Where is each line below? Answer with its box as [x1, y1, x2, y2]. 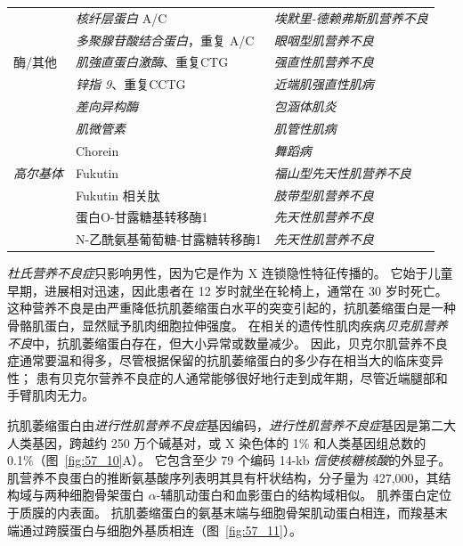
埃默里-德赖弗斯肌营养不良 [273, 8, 428, 27]
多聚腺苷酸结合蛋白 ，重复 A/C [76, 30, 255, 49]
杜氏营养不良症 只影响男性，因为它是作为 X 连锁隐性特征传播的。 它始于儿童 [7, 264, 453, 282]
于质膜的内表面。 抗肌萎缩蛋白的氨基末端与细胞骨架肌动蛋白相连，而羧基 [7, 503, 435, 521]
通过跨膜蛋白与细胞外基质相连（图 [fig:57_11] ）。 [19, 520, 302, 539]
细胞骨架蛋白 [69, 485, 144, 504]
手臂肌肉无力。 [7, 386, 94, 404]
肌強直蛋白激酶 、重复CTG [76, 53, 229, 71]
